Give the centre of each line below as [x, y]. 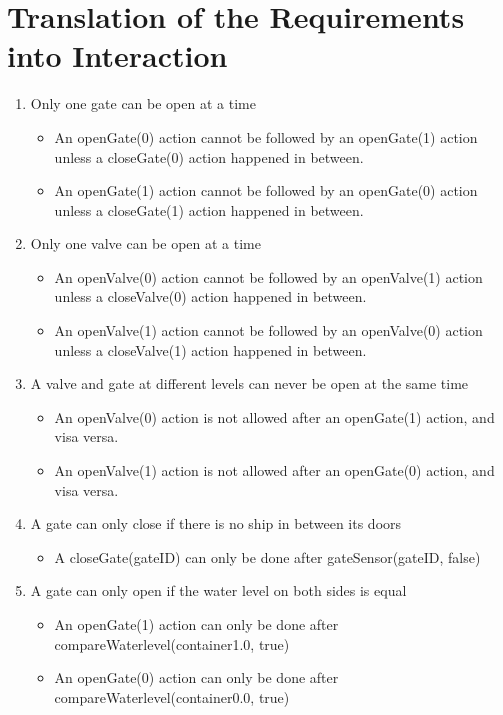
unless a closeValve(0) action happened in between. [210, 296]
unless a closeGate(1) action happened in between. [209, 209]
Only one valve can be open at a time [145, 243]
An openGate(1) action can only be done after [196, 624]
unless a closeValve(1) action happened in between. [210, 349]
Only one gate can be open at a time [143, 103]
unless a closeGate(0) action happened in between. [209, 156]
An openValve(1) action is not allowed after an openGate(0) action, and [274, 470]
